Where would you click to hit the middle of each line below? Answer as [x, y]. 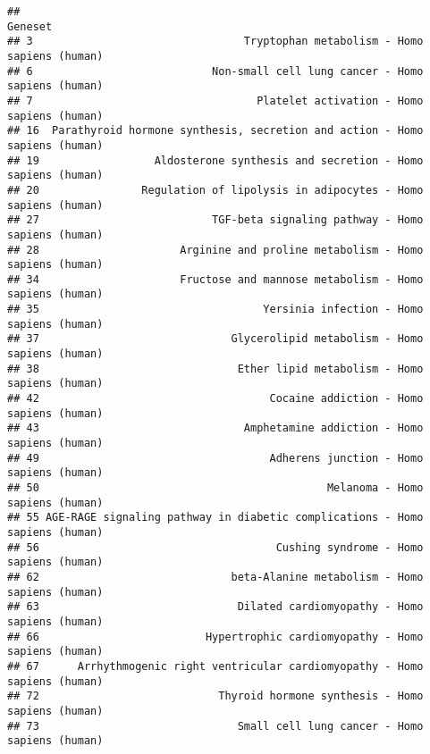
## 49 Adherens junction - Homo [215, 458]
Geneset [30, 26]
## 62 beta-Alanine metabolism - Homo [215, 577]
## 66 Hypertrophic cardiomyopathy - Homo [215, 637]
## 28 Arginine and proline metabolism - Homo [215, 250]
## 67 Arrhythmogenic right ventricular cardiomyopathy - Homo [215, 666]
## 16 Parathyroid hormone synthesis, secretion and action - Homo [215, 131]
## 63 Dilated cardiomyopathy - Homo [215, 607]
